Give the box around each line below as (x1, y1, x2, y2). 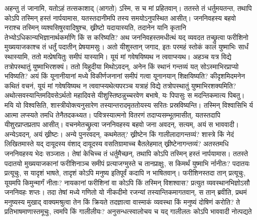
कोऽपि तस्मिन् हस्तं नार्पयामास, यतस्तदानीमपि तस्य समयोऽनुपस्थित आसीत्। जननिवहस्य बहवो (4, 12, 236, 23)
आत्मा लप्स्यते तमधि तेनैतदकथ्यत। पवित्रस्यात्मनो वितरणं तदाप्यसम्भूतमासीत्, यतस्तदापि (4, 109, 220, 120)
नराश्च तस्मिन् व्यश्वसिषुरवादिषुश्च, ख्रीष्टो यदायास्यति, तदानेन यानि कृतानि (4, 22, 186, 33)
